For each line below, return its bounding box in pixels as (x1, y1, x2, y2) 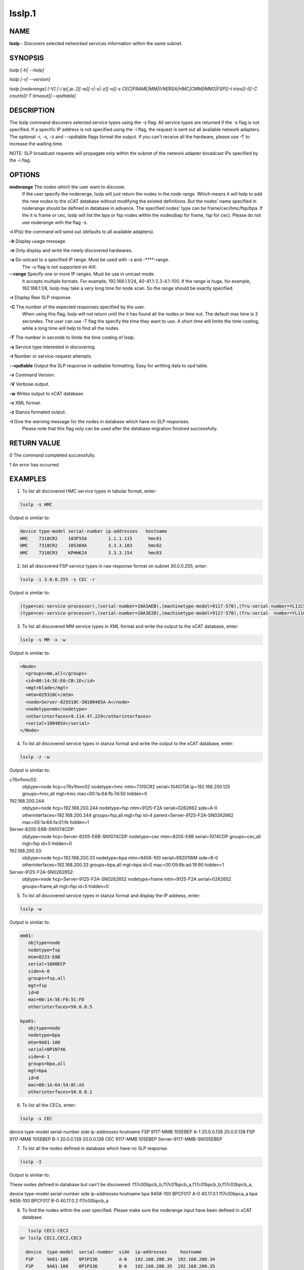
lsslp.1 (9, 8, 36, 19)
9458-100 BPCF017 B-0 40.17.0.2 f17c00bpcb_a (9, 1198, 109, 1204)
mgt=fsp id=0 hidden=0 (22, 841, 72, 847)
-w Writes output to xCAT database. (9, 390, 85, 396)
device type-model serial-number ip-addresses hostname (20, 528, 167, 534)
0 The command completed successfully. (9, 452, 96, 458)
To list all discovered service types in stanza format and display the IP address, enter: (22, 892, 201, 899)
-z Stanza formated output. (9, 409, 66, 415)
